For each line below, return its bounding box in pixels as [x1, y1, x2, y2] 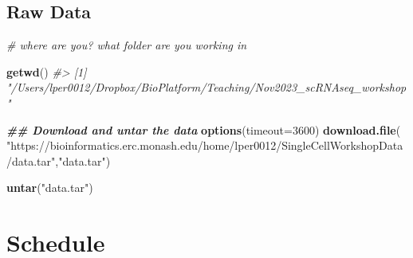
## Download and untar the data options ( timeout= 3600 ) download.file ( [6, 121, 401, 138]
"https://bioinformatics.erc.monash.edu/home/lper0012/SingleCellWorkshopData [6, 137, 403, 154]
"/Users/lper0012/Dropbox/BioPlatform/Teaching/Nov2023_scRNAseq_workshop [6, 79, 407, 96]
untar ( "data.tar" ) [6, 179, 93, 196]
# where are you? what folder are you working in [6, 37, 247, 53]
